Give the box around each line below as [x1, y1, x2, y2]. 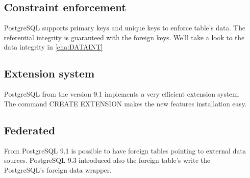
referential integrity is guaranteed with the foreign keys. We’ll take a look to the [4, 32, 245, 42]
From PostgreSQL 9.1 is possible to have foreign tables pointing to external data [4, 145, 246, 155]
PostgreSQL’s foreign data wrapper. [4, 164, 112, 175]
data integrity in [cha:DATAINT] [4, 42, 103, 52]
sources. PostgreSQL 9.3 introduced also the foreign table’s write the [4, 155, 210, 165]
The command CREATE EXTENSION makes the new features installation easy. [4, 98, 247, 108]
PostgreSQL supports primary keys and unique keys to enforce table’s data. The [4, 23, 246, 33]
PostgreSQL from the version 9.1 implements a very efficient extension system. [4, 89, 240, 99]
